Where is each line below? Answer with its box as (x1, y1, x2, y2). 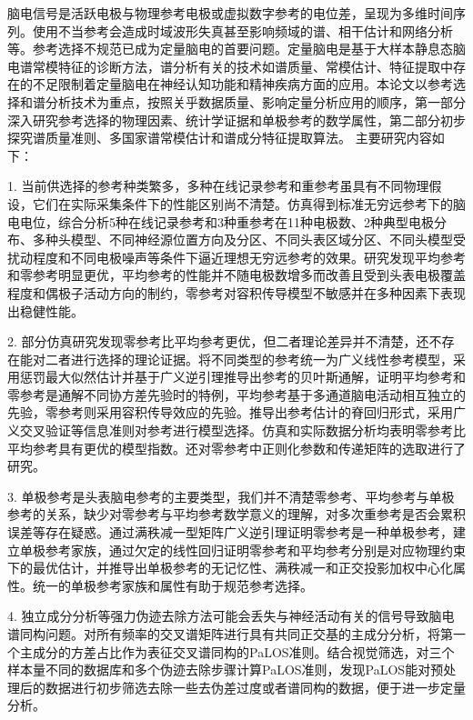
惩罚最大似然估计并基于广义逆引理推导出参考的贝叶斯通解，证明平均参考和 (19, 367, 466, 386)
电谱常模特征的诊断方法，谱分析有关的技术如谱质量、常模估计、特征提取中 (7, 56, 453, 75)
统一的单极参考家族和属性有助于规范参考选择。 (32, 575, 313, 595)
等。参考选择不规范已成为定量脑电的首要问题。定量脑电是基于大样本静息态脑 (7, 39, 466, 58)
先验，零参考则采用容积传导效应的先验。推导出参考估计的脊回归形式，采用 (7, 403, 453, 422)
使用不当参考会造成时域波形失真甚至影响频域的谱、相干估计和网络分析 (32, 21, 453, 40)
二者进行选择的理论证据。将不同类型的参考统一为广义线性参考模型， (45, 349, 453, 368)
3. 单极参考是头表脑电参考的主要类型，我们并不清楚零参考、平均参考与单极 (7, 486, 455, 505)
